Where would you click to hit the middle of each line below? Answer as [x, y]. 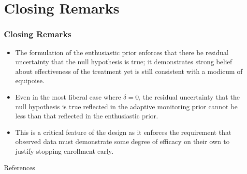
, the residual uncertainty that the [189, 96]
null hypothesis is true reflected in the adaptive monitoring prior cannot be [126, 106]
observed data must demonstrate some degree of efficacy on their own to [122, 141]
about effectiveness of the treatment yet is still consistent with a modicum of [129, 71]
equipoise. [30, 80]
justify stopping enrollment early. [64, 151]
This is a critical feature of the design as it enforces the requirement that [123, 132]
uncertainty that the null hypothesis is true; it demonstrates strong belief [124, 62]
